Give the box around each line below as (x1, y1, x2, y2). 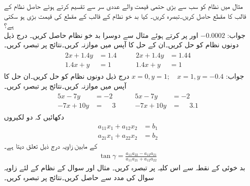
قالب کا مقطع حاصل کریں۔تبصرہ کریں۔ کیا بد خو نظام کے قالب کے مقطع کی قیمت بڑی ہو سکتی (4, 10, 247, 21)
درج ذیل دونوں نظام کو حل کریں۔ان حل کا (4, 71, 129, 81)
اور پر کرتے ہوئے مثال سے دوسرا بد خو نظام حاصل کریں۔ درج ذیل (4, 30, 198, 40)
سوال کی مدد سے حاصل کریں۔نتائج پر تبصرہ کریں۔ (4, 172, 154, 183)
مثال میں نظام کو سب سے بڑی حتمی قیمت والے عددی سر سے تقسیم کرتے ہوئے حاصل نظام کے (4, 1, 243, 11)
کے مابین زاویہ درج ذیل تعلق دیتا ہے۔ (4, 140, 97, 151)
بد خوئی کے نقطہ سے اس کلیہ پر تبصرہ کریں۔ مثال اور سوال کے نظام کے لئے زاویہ (4, 162, 246, 173)
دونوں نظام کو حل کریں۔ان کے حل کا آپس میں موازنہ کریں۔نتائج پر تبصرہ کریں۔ (4, 39, 239, 50)
